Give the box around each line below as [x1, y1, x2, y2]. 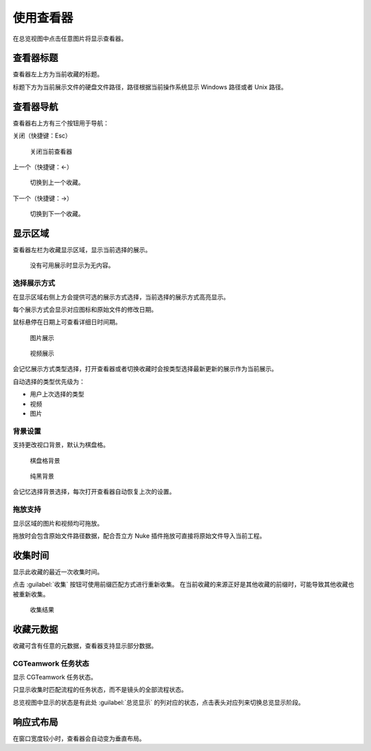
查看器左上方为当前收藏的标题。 [12, 70, 103, 78]
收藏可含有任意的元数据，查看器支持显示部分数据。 [12, 641, 157, 649]
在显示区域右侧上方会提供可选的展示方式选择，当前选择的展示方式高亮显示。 [12, 293, 229, 301]
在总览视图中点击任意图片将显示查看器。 [12, 34, 127, 43]
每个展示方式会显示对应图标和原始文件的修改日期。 [12, 305, 157, 313]
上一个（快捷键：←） [12, 162, 74, 171]
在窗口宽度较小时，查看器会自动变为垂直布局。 [12, 734, 146, 742]
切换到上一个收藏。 [30, 179, 85, 187]
